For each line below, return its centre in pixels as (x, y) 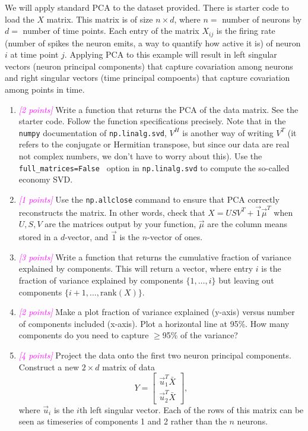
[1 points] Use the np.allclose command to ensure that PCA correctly (149, 199)
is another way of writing (228, 132)
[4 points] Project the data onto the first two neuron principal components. (155, 355)
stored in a (38, 237)
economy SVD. (46, 179)
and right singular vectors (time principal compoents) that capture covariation (147, 78)
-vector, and (87, 237)
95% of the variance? (200, 335)
